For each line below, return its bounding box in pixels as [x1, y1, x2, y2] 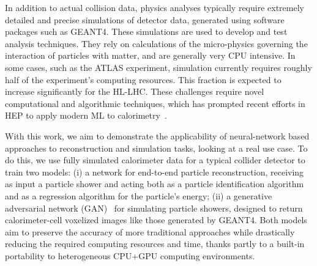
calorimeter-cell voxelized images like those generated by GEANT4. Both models [5, 213, 307, 226]
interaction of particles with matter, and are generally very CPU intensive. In [5, 49, 296, 62]
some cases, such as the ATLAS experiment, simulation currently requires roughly [5, 61, 312, 73]
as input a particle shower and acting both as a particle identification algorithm [5, 177, 304, 190]
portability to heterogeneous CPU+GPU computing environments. [5, 249, 255, 262]
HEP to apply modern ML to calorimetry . [5, 109, 167, 122]
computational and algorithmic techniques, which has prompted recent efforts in [5, 97, 305, 109]
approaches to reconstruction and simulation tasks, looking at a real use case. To [5, 141, 308, 154]
